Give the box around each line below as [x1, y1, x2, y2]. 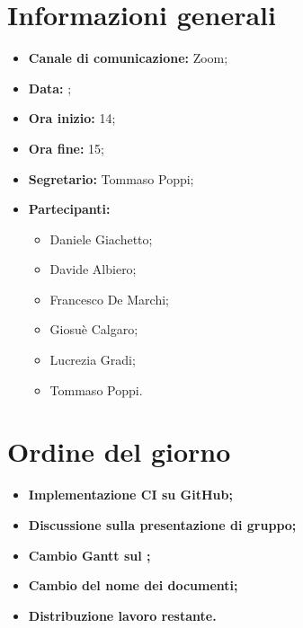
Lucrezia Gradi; [49, 350, 136, 369]
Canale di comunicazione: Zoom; [28, 49, 228, 67]
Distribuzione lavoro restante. [28, 606, 217, 624]
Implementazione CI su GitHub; [28, 485, 233, 504]
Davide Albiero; [49, 260, 137, 279]
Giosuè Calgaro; [49, 320, 138, 339]
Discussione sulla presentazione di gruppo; [28, 515, 297, 534]
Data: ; [28, 78, 72, 97]
